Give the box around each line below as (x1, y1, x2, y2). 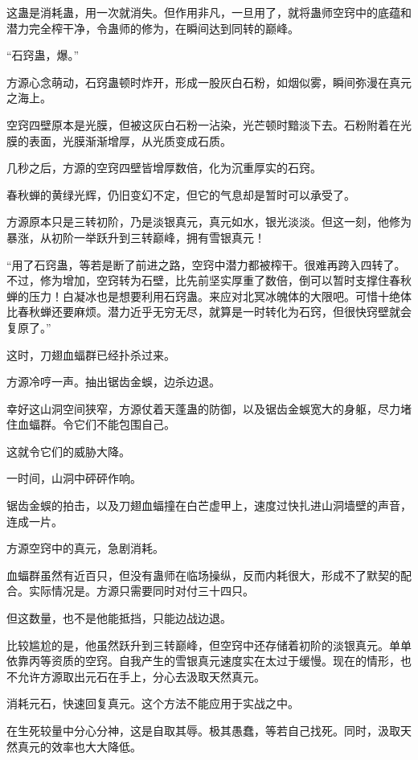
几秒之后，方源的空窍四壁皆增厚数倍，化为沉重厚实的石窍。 (6, 159, 322, 176)
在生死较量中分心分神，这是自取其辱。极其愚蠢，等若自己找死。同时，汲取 (6, 722, 400, 738)
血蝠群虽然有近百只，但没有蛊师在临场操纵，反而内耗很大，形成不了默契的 (6, 566, 400, 583)
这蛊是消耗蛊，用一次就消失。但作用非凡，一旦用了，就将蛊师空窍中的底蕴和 (6, 4, 412, 20)
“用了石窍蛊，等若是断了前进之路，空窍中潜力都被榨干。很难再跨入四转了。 (6, 256, 406, 273)
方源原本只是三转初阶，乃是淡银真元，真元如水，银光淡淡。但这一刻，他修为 (6, 213, 412, 230)
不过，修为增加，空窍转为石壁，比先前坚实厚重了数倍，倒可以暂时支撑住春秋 (6, 272, 412, 289)
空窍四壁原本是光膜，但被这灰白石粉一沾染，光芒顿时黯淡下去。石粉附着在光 (6, 116, 412, 133)
